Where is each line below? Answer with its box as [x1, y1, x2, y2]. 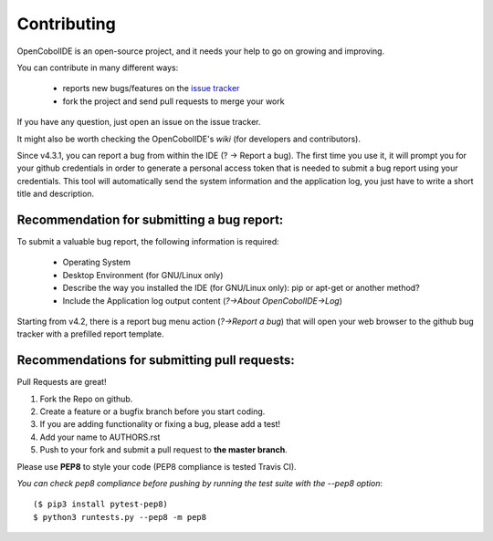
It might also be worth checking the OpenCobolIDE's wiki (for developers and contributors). [16, 133, 361, 144]
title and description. [16, 188, 95, 200]
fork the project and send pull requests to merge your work [62, 96, 285, 107]
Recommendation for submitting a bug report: [16, 212, 284, 227]
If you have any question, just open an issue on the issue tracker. [16, 117, 261, 128]
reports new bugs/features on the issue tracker [62, 83, 240, 94]
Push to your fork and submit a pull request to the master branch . [39, 444, 288, 455]
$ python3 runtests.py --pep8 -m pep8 [33, 512, 207, 522]
